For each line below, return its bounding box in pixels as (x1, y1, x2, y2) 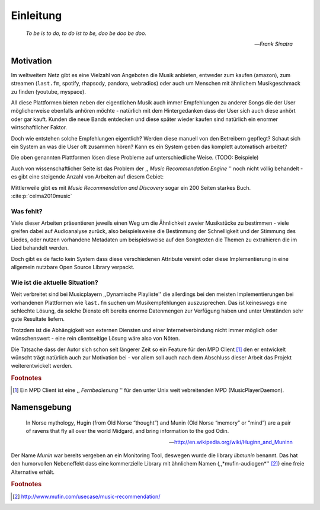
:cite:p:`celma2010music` (11, 192, 72, 199)
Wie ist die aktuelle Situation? (11, 278, 98, 286)
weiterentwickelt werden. (11, 362, 73, 369)
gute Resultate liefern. (11, 315, 65, 323)
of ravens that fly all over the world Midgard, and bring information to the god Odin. (25, 428, 229, 435)
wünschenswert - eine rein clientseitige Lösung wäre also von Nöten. (11, 335, 180, 342)
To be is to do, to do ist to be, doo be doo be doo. (25, 30, 146, 37)
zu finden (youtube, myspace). (11, 88, 86, 95)
